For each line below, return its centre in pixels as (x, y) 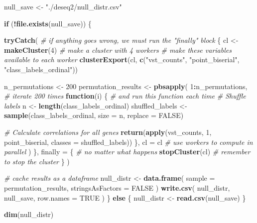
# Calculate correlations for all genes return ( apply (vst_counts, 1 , (108, 132)
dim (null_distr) (29, 214)
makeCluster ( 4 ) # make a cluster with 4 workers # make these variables (118, 50)
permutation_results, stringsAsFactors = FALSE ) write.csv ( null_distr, (117, 187)
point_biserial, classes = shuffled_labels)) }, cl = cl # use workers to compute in (128, 142)
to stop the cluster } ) (37, 161)
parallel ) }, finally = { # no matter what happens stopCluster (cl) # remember (127, 152)
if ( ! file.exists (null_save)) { (48, 23)
